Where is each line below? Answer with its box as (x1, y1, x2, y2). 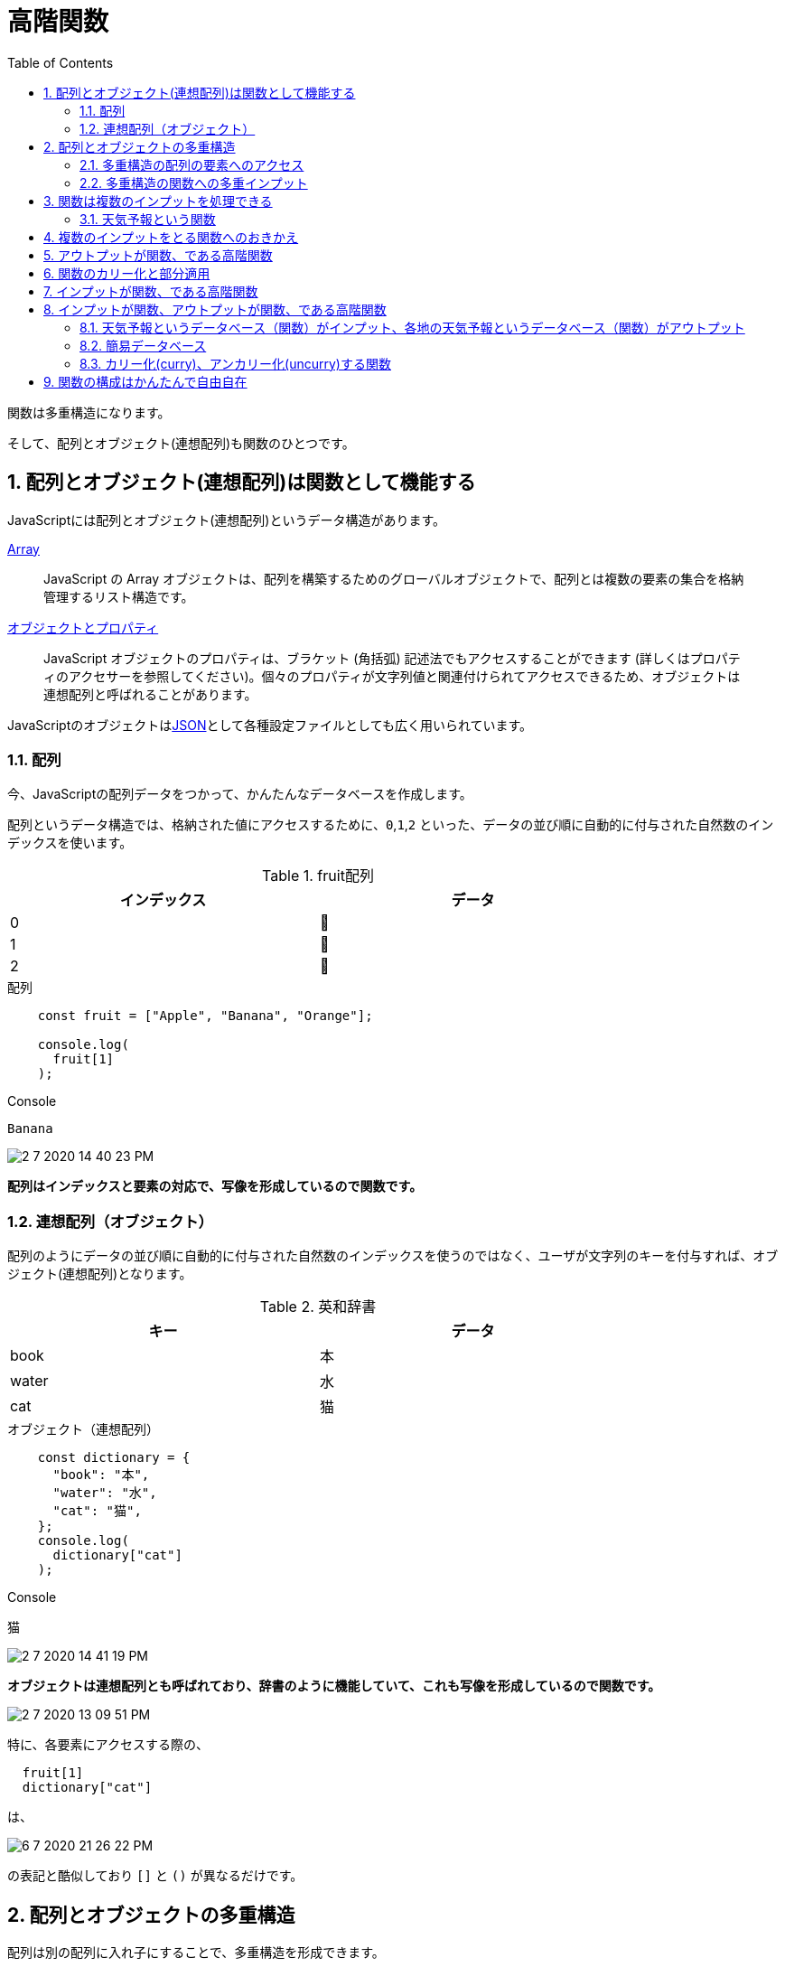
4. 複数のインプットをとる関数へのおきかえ (43, 229, 299, 245)
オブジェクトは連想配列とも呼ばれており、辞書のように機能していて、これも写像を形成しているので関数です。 (7, 1678, 661, 1694)
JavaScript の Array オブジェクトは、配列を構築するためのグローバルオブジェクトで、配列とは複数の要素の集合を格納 (43, 570, 744, 586)
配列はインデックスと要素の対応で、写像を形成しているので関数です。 (7, 1178, 423, 1194)
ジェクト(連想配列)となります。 (7, 1266, 192, 1282)
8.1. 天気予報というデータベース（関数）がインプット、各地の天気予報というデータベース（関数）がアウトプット (79, 319, 745, 335)
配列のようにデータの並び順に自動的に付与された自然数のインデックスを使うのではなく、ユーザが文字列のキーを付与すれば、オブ (7, 1248, 779, 1264)
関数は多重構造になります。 (7, 404, 171, 420)
